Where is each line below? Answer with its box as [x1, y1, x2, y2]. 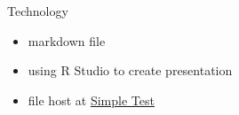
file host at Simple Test [28, 90, 155, 109]
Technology [7, 2, 68, 19]
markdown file [28, 31, 106, 50]
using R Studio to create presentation [28, 61, 233, 80]
